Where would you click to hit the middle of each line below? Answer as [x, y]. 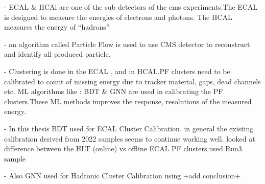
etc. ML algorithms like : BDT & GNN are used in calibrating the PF [114, 91]
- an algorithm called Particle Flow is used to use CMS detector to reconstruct [127, 44]
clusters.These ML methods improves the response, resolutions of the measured [128, 101]
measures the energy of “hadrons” [57, 27]
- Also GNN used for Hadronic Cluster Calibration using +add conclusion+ [123, 176]
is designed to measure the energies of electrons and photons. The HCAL [118, 17]
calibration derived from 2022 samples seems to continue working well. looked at [130, 138]
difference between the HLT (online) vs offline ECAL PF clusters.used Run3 [123, 148]
